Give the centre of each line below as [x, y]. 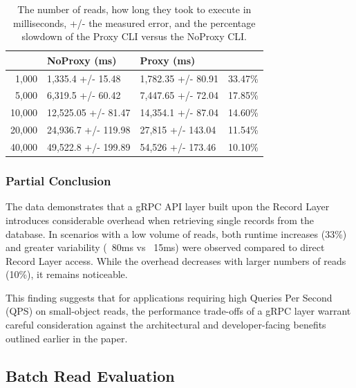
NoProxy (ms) [82, 60]
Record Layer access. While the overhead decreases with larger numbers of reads [176, 260]
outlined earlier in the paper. [67, 338]
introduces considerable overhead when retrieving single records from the [160, 220]
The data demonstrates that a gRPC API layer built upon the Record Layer [168, 206]
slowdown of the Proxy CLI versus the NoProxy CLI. [134, 36]
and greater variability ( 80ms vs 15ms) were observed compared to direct [165, 247]
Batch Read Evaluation [90, 375]
